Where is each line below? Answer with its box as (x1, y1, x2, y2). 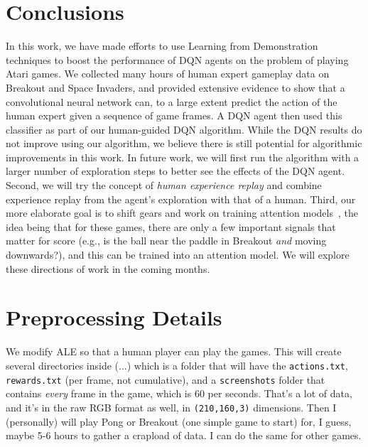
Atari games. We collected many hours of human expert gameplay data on (6, 66, 330, 81)
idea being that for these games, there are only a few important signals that (6, 219, 336, 234)
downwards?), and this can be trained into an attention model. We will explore (6, 247, 350, 262)
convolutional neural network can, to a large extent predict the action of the (6, 94, 337, 109)
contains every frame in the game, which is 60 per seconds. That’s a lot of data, (6, 386, 352, 401)
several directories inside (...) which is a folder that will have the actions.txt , (6, 357, 348, 372)
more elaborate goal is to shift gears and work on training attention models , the (6, 205, 358, 220)
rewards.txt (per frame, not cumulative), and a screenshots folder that (6, 372, 325, 387)
